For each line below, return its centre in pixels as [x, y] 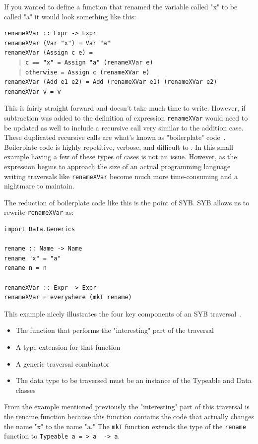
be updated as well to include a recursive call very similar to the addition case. [124, 127]
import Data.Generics [40, 229]
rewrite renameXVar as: [39, 212]
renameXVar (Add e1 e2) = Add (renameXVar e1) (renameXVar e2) [111, 82]
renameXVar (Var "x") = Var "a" [57, 43]
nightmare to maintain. [39, 186]
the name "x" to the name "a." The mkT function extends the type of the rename [125, 426]
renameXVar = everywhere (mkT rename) [68, 297]
